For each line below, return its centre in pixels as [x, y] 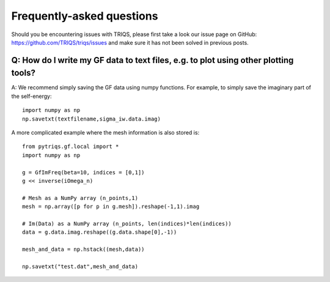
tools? [24, 73]
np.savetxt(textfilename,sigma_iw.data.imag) [92, 119]
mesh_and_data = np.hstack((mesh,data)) [83, 250]
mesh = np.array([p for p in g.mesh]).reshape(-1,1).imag [111, 207]
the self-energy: [31, 96]
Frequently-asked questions [85, 16]
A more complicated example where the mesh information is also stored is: [105, 132]
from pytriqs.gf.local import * [71, 147]
